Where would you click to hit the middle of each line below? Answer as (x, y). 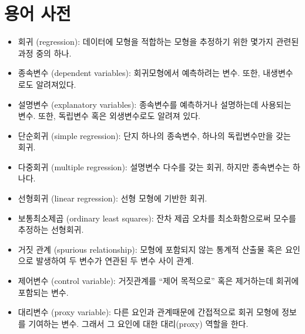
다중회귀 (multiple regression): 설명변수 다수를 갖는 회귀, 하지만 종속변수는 (154, 166)
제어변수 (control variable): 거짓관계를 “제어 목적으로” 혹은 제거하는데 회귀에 (158, 281)
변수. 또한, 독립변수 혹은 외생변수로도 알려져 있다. (109, 116)
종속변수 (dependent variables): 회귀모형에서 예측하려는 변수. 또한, (139, 73)
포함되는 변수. (43, 292)
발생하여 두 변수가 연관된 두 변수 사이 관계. (115, 261)
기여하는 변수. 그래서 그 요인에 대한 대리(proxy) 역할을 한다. (138, 323)
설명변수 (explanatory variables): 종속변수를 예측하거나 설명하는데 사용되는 (155, 104)
